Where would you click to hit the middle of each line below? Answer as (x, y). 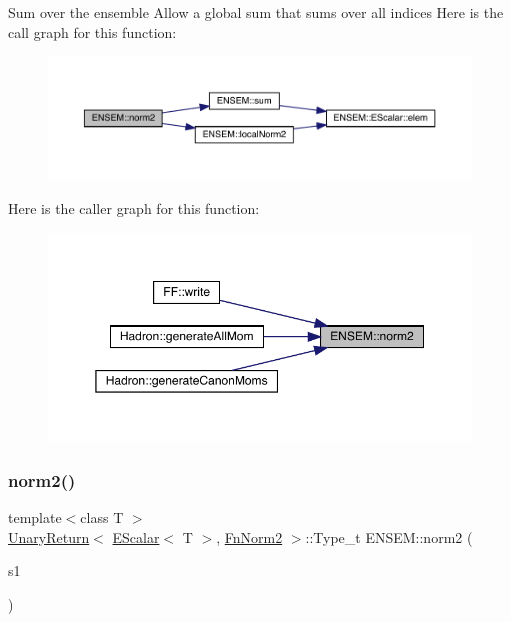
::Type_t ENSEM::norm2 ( (389, 536)
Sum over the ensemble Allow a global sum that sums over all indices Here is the (256, 12)
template (35, 516)
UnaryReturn (49, 536)
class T (102, 516)
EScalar (136, 536)
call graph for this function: (92, 31)
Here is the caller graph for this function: (134, 208)
